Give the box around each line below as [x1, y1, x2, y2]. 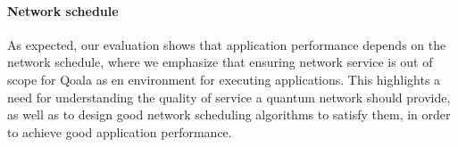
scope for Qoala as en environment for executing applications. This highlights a [7, 69, 441, 88]
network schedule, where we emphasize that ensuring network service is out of [7, 53, 433, 71]
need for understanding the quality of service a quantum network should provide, [7, 87, 451, 106]
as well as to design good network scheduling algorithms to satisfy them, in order [7, 105, 451, 124]
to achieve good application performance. [7, 122, 232, 141]
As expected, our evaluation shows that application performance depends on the [7, 35, 446, 53]
